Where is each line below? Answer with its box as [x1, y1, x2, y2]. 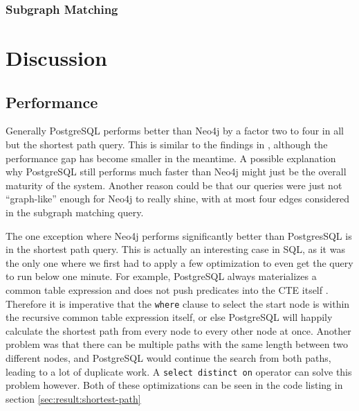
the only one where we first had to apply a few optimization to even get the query [6, 255, 353, 270]
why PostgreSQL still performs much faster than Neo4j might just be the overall [6, 164, 347, 179]
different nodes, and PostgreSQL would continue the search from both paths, [6, 350, 331, 365]
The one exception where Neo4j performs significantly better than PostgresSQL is [6, 228, 352, 243]
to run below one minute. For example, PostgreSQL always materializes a [6, 269, 317, 283]
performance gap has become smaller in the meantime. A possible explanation [6, 150, 336, 165]
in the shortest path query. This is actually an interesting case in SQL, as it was [6, 242, 345, 256]
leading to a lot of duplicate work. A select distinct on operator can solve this [6, 364, 352, 378]
